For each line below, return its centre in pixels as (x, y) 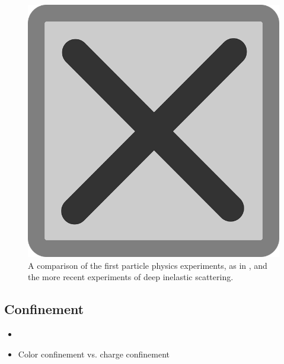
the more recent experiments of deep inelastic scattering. (131, 277)
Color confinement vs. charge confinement (94, 354)
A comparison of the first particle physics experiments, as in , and (148, 265)
